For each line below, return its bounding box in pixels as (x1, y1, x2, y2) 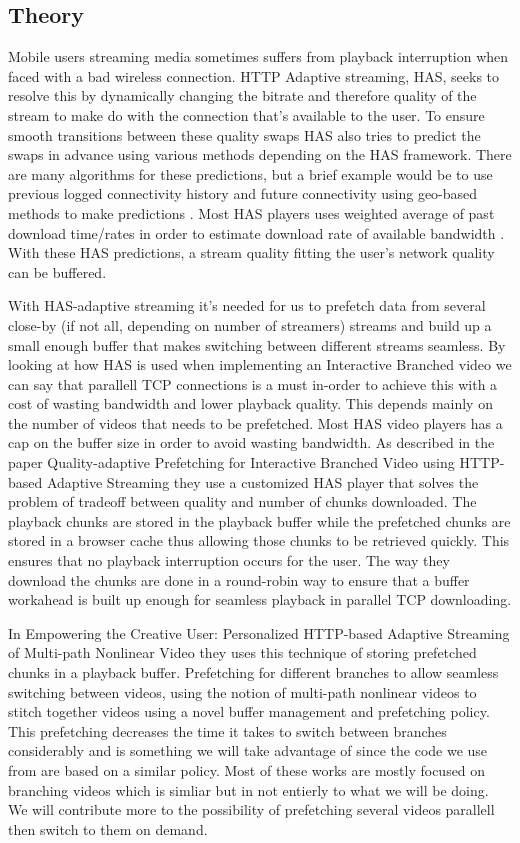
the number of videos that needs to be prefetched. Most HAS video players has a (8, 412, 503, 433)
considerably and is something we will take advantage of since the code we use (8, 740, 488, 761)
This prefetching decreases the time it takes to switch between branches (8, 720, 447, 741)
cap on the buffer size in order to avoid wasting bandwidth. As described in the (8, 432, 495, 453)
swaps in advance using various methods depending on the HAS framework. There (8, 144, 512, 165)
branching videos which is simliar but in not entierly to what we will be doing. (8, 779, 489, 800)
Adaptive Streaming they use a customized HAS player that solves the (46, 471, 479, 492)
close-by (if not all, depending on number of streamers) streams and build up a (8, 314, 492, 335)
